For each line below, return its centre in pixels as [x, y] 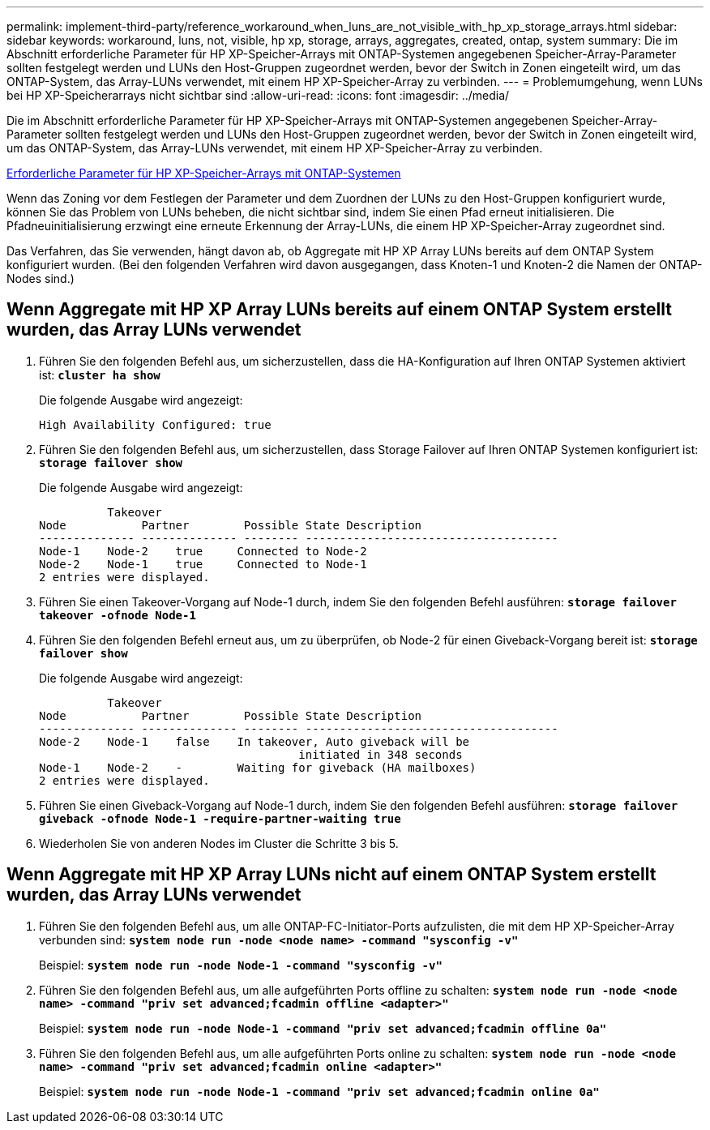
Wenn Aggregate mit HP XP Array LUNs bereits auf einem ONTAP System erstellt [339, 310]
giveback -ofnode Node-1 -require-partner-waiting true [220, 818]
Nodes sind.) [41, 278]
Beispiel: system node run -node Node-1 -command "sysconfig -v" [241, 965]
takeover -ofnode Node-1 [118, 615]
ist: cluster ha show [100, 375]
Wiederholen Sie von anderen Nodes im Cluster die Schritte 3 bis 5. [219, 843]
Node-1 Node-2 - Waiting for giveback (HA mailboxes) [258, 767]
